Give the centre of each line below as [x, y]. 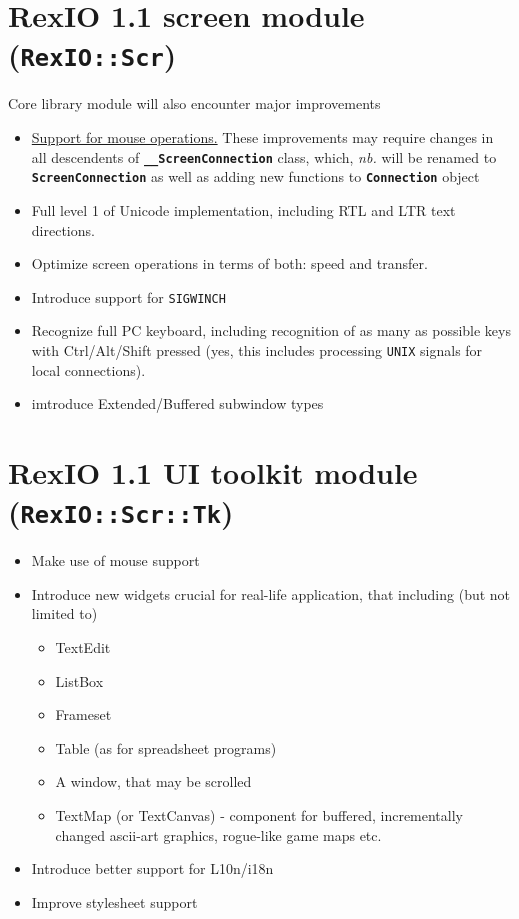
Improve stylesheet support [114, 901]
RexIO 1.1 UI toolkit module [213, 472]
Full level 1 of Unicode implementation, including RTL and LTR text [243, 209]
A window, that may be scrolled [153, 781]
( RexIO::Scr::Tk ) [121, 511]
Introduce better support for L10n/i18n [152, 868]
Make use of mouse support [115, 560]
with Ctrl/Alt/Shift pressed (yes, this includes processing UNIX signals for [257, 349]
